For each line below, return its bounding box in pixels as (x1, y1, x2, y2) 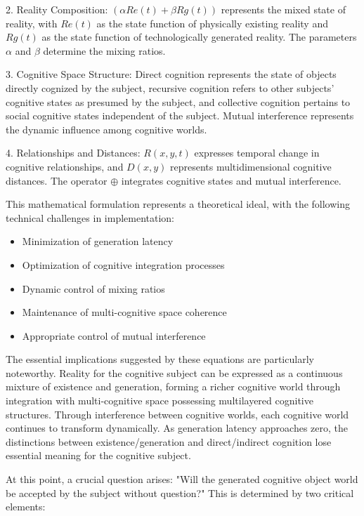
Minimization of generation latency (22, 234, 174, 249)
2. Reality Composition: (6, 2, 108, 16)
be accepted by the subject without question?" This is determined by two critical (6, 485, 354, 500)
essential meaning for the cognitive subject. (6, 448, 191, 463)
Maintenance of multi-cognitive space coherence (22, 305, 227, 319)
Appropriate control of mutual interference (22, 328, 206, 343)
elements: (6, 499, 46, 514)
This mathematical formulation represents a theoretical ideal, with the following (6, 197, 350, 211)
